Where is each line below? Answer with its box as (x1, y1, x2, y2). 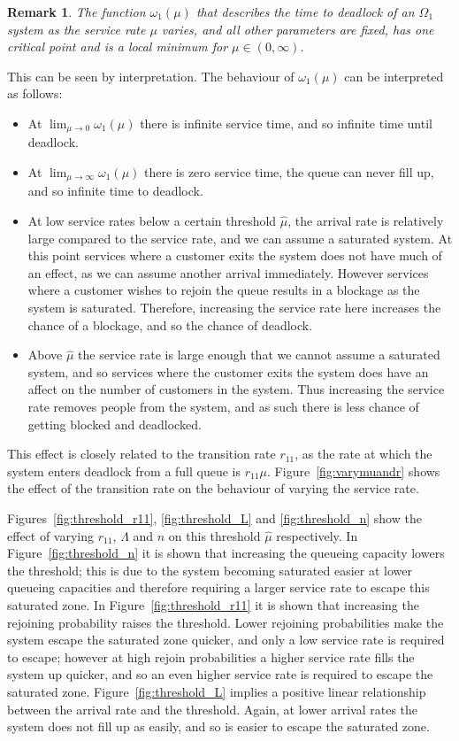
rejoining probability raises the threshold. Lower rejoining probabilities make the (7, 613, 444, 631)
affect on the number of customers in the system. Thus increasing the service (27, 380, 445, 398)
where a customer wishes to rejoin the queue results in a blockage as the (27, 281, 420, 299)
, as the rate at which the (295, 444, 432, 463)
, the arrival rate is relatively (287, 212, 444, 230)
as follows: (7, 84, 63, 103)
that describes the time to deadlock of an (195, 3, 415, 20)
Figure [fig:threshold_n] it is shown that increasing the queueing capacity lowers (7, 544, 445, 562)
